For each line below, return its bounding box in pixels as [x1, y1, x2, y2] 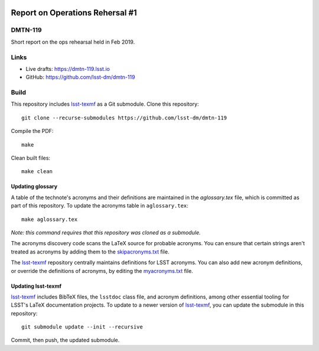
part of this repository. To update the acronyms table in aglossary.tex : [11, 202, 188, 209]
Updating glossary [11, 183, 58, 190]
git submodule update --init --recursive [21, 324, 143, 330]
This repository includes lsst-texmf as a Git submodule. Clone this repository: [11, 100, 199, 108]
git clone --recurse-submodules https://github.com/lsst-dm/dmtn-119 [21, 114, 227, 121]
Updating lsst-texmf [11, 282, 62, 290]
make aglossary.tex [21, 216, 78, 223]
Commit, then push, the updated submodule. [11, 337, 120, 344]
